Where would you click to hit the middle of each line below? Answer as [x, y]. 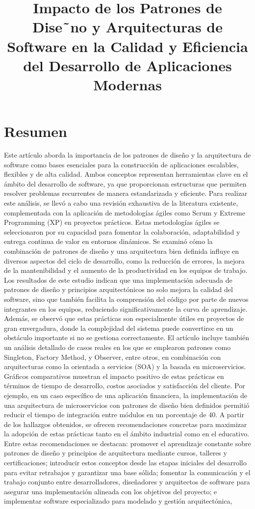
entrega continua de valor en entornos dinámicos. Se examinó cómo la [108, 241]
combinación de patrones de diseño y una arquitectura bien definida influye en [122, 251]
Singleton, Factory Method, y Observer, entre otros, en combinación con [113, 357]
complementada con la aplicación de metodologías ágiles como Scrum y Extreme [125, 212]
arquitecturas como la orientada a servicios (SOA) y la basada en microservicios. [125, 366]
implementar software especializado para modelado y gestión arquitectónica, [118, 501]
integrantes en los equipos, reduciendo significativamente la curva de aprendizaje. [126, 308]
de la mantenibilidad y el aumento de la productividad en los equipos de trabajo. [126, 270]
